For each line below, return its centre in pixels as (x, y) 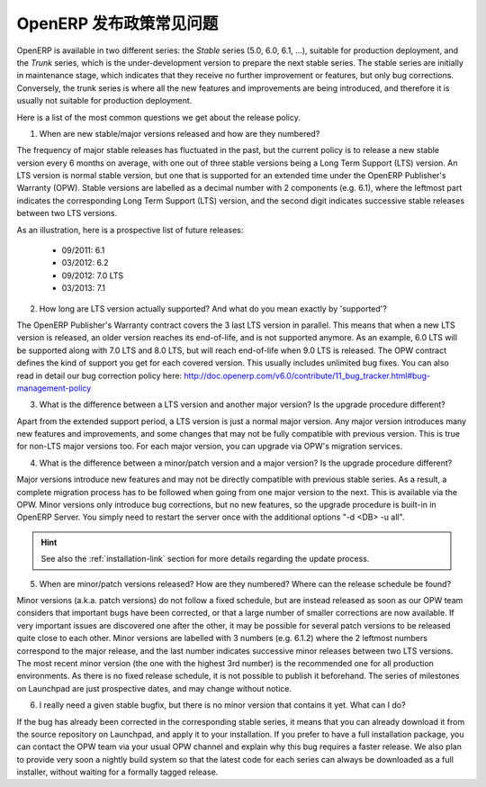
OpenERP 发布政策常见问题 (117, 23)
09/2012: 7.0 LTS (93, 276)
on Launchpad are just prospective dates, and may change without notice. (154, 688)
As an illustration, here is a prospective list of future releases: (130, 230)
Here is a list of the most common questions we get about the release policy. (158, 117)
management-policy (54, 388)
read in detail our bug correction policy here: (99, 375)
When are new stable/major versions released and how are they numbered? (180, 133)
